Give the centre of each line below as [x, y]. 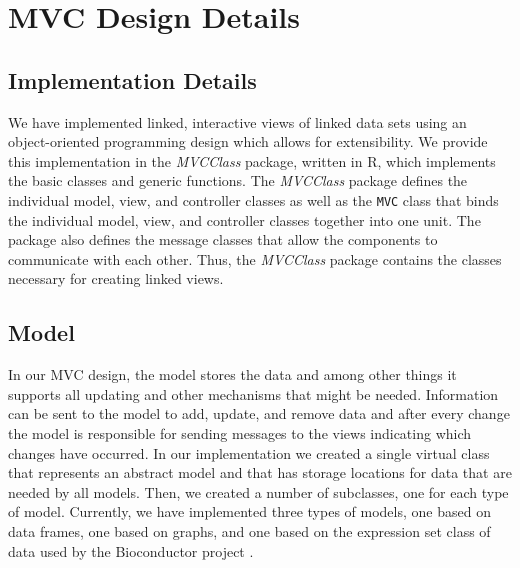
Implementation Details [132, 79]
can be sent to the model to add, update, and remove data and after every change [259, 413]
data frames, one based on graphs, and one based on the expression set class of [249, 530]
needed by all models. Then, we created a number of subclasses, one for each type [258, 491]
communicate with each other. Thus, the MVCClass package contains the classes [255, 258]
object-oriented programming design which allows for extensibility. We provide [248, 141]
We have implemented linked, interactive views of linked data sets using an [237, 121]
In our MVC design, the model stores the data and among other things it [232, 374]
